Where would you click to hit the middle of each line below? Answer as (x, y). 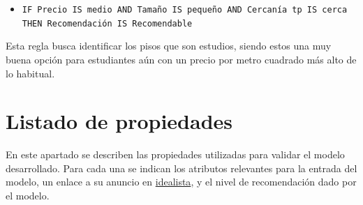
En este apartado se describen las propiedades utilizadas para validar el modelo (175, 154)
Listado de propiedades (119, 121)
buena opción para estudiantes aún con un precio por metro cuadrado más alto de (181, 59)
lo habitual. (30, 73)
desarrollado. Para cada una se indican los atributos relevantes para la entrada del (181, 168)
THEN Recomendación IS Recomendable (107, 23)
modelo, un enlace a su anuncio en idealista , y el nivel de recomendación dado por (181, 182)
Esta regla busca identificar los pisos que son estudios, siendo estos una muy (169, 46)
